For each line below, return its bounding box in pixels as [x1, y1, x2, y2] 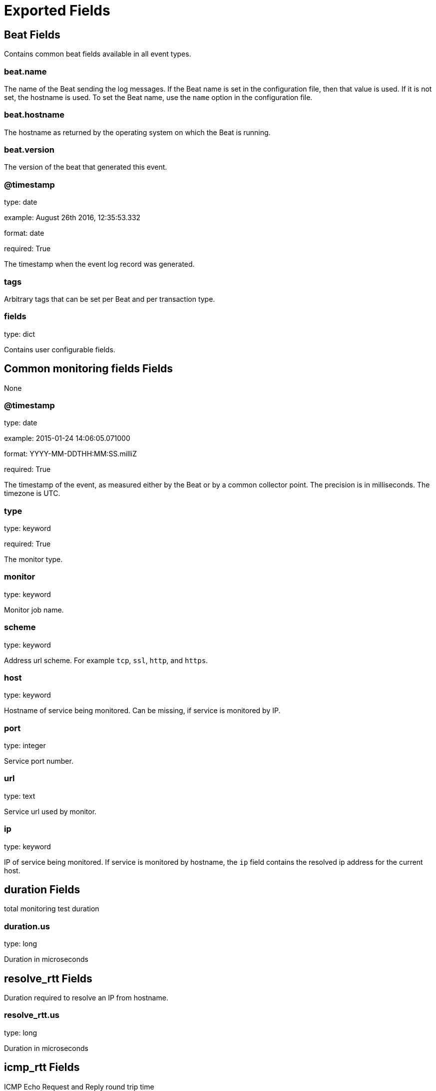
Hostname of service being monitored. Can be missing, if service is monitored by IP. [4, 706, 281, 715]
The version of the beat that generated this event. [4, 163, 167, 172]
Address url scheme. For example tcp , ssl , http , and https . [4, 656, 208, 665]
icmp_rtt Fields [4, 1061, 80, 1074]
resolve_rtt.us [4, 1010, 60, 1020]
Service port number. [4, 757, 73, 766]
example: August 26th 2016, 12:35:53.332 [4, 213, 141, 222]
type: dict [4, 329, 35, 338]
